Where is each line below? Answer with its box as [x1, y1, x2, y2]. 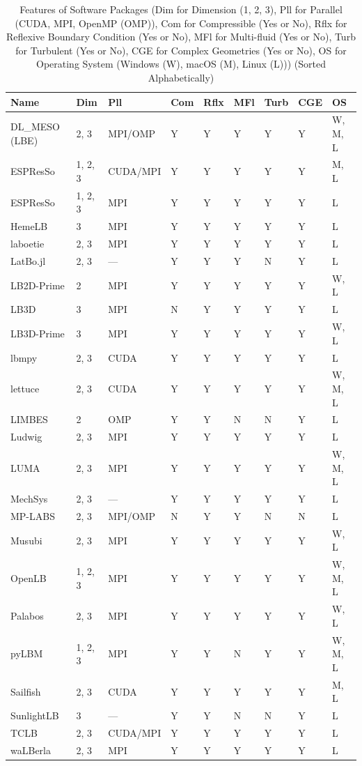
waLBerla [10, 742, 51, 757]
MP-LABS [10, 509, 55, 523]
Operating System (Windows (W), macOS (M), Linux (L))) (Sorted [36, 56, 326, 71]
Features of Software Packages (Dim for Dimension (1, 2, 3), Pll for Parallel [19, 2, 343, 16]
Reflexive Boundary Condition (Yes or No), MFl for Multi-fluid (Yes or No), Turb [6, 29, 356, 44]
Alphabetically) [148, 70, 214, 84]
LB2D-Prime [10, 277, 65, 292]
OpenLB [10, 570, 47, 585]
